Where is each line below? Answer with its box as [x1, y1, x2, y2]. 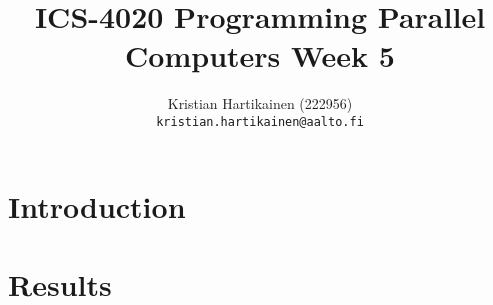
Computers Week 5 [125, 35, 395, 76]
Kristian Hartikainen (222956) [167, 93, 353, 114]
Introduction [8, 185, 186, 226]
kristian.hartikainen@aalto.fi [156, 114, 364, 129]
